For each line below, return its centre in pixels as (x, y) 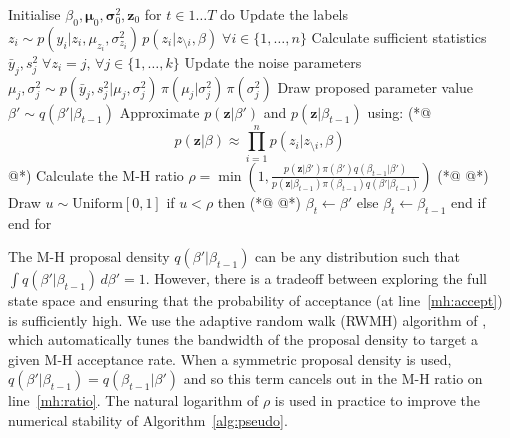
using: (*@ (399, 111)
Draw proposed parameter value (375, 86)
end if (468, 201)
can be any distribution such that (357, 256)
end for (30, 222)
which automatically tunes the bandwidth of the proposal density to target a (243, 339)
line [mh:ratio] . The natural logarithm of (133, 400)
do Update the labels (284, 14)
